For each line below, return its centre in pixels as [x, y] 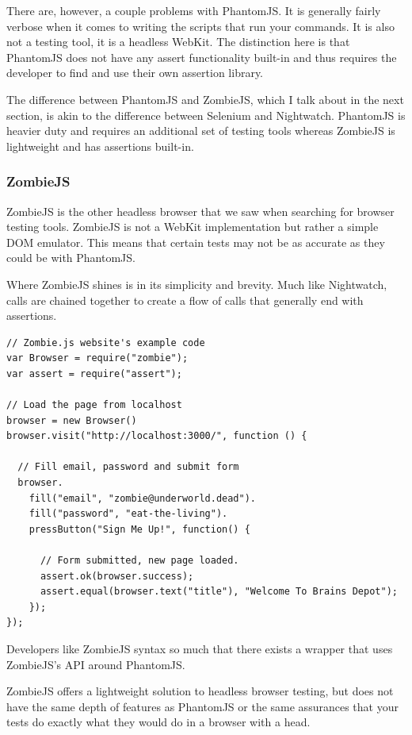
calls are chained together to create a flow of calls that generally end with [185, 300]
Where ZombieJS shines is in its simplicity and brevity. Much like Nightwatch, [197, 284]
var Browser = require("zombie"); [97, 358]
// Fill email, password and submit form [128, 467]
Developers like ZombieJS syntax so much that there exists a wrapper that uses [200, 648]
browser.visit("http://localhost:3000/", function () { [157, 436]
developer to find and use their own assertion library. [135, 73]
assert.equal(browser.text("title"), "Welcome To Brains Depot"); [219, 592]
